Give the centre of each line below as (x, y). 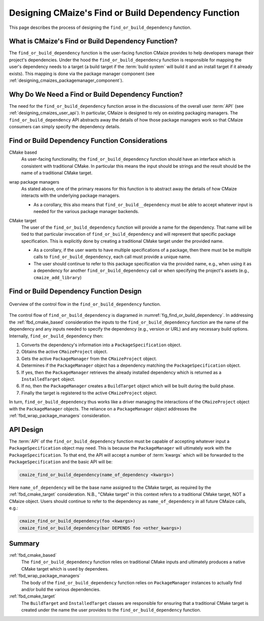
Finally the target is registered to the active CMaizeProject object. (89, 393)
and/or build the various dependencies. (61, 589)
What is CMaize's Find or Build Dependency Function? (93, 41)
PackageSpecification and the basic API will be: (61, 462)
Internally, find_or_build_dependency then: (56, 336)
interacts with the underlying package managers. (71, 195)
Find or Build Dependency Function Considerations (88, 140)
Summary (24, 543)
